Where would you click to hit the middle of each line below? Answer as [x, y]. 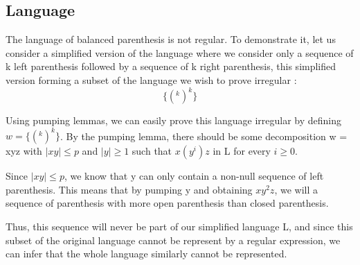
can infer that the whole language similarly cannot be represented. [146, 254]
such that [152, 151]
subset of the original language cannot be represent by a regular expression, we [173, 240]
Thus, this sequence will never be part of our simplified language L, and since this [179, 226]
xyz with [24, 151]
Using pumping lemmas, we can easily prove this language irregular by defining [174, 120]
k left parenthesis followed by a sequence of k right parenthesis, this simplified [171, 66]
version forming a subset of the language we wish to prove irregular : [151, 79]
